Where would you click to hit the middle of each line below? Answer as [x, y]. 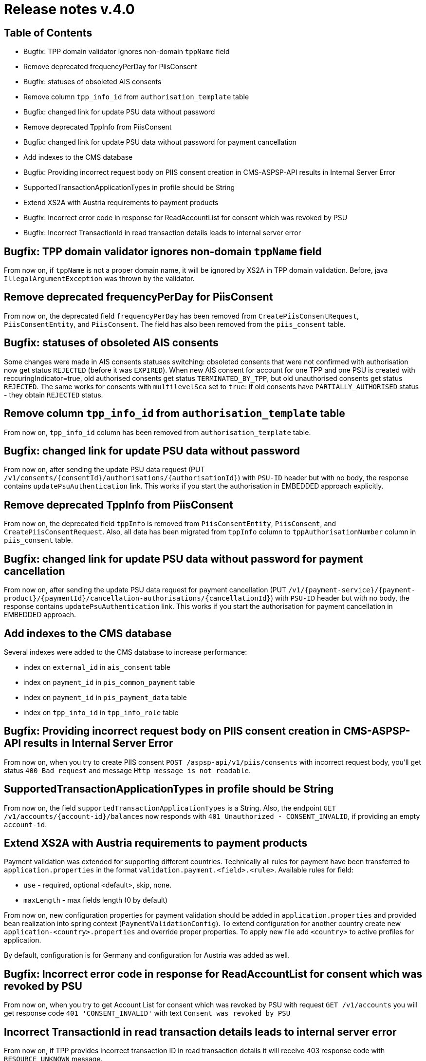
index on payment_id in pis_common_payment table [109, 682]
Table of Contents [48, 33]
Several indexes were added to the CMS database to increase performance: [126, 652]
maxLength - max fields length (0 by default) [96, 900]
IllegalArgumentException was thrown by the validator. [99, 279]
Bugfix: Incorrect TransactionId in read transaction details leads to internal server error [162, 233]
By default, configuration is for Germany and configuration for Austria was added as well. [147, 955]
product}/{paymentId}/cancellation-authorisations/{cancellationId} [137, 598]
